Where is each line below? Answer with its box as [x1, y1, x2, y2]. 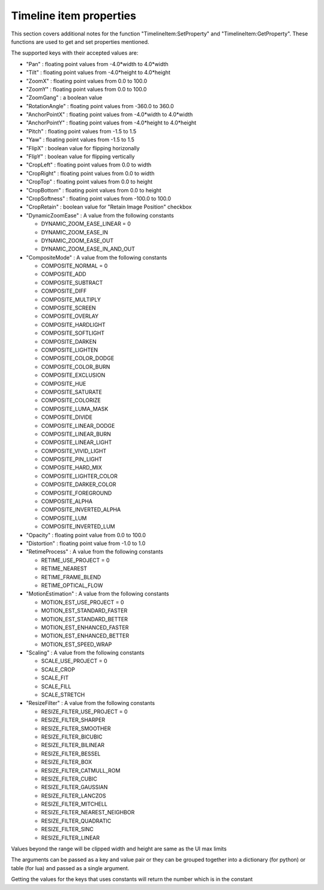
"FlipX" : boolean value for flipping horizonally [26, 144, 140, 151]
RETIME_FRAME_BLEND [41, 573, 101, 581]
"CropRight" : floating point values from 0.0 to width [26, 169, 155, 177]
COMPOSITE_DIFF [41, 287, 87, 294]
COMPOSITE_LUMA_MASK [41, 405, 109, 412]
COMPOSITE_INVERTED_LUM [41, 523, 115, 530]
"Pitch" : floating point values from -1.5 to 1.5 [26, 127, 137, 135]
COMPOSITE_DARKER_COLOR [41, 481, 116, 488]
